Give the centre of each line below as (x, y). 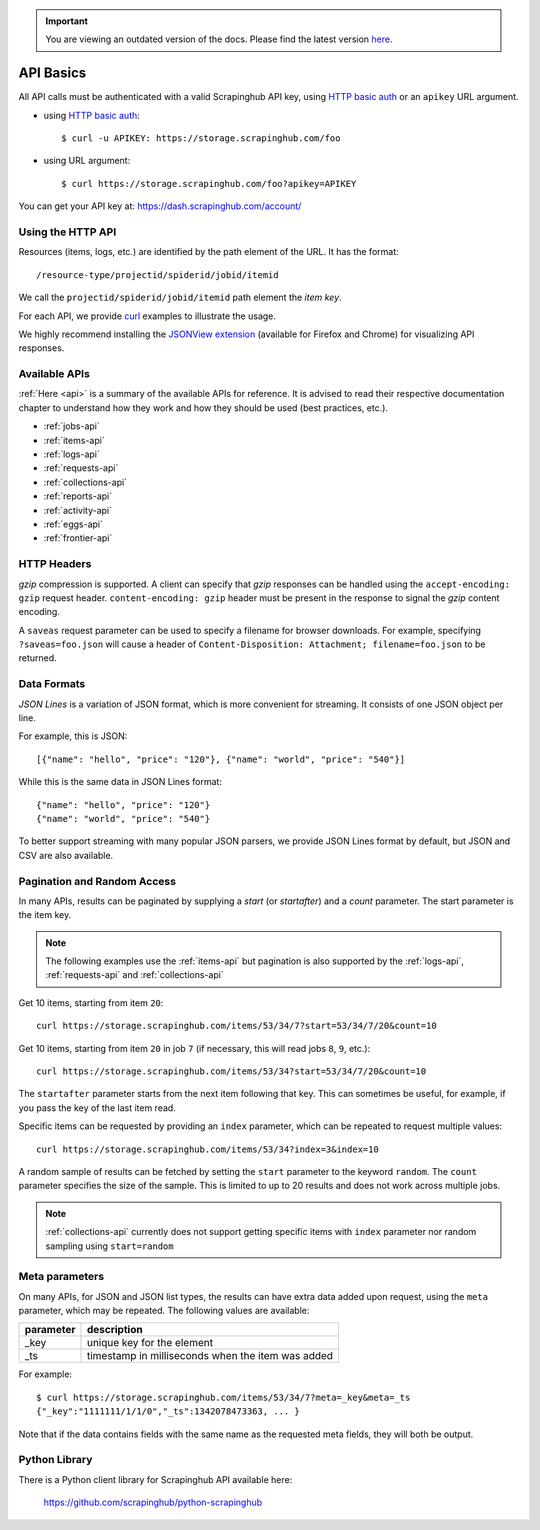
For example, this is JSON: (73, 736)
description (115, 1330)
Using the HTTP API (67, 232)
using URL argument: (87, 161)
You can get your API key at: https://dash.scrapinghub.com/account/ (160, 206)
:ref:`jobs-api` (71, 426)
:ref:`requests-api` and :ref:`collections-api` (134, 975)
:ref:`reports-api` (78, 496)
